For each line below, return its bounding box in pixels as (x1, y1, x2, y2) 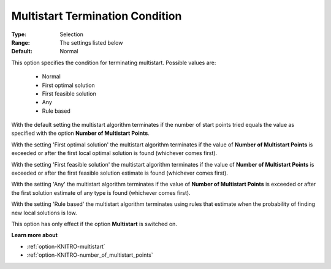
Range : (11, 39, 30, 46)
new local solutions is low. (11, 209, 77, 216)
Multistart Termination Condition (11, 9, 182, 23)
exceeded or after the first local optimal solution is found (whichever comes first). (11, 150, 218, 157)
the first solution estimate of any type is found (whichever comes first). (11, 189, 191, 196)
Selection (59, 31, 84, 38)
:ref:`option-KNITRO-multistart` (26, 243, 105, 250)
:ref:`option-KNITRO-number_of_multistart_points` (26, 251, 153, 259)
